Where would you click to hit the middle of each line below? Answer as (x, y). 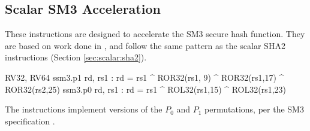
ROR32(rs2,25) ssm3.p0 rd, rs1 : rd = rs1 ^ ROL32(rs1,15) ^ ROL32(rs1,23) (146, 89)
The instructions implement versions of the (84, 109)
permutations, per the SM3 (254, 109)
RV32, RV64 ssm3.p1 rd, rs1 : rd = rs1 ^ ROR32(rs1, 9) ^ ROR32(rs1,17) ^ (145, 77)
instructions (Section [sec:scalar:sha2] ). (76, 57)
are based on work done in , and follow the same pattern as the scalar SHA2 (145, 45)
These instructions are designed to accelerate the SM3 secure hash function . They (155, 34)
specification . (30, 121)
